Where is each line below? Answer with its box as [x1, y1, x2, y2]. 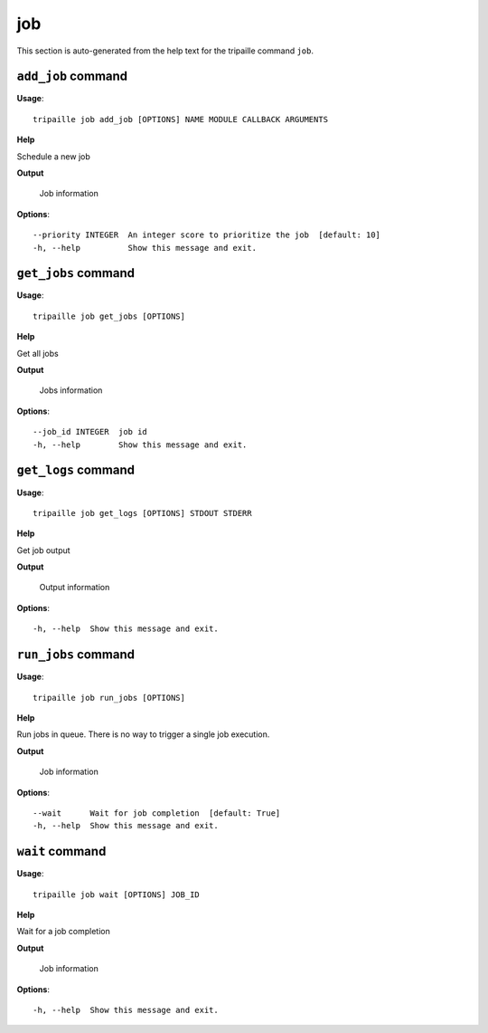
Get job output [16, 544, 71, 556]
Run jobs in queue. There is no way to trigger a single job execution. [16, 729, 270, 740]
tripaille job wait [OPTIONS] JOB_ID [33, 889, 201, 900]
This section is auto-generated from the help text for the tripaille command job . [16, 45, 314, 56]
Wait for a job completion [16, 926, 110, 937]
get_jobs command [16, 265, 136, 281]
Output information [39, 582, 110, 593]
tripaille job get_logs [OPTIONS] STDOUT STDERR [33, 508, 252, 518]
